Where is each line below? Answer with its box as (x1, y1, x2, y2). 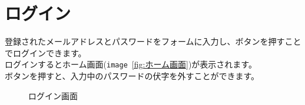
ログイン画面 (28, 89, 78, 101)
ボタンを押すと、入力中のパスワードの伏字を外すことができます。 (5, 69, 260, 82)
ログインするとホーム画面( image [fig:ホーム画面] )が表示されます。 (5, 58, 257, 70)
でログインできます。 (5, 46, 87, 59)
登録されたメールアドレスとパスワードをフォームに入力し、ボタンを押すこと (5, 35, 301, 48)
